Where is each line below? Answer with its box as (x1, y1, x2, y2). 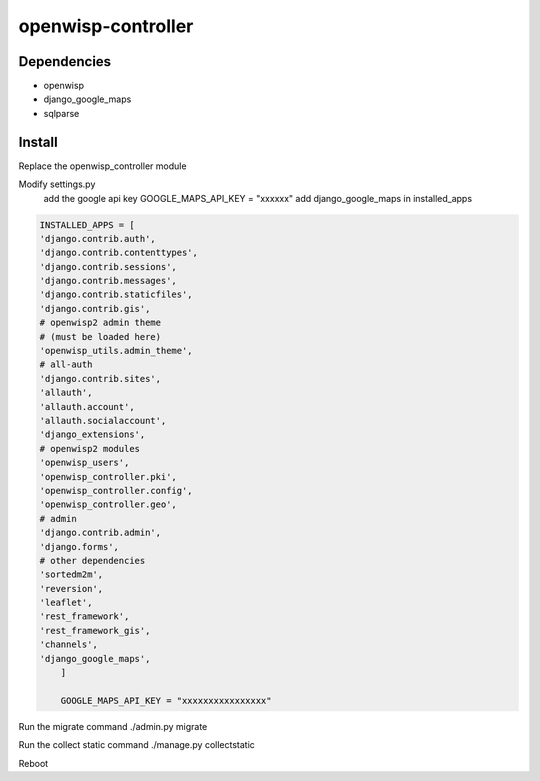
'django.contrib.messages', (39, 275, 177, 287)
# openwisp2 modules (39, 443, 140, 454)
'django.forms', (39, 541, 120, 552)
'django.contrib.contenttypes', (39, 247, 199, 259)
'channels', (39, 639, 99, 650)
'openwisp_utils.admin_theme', (39, 345, 194, 357)
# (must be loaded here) (39, 331, 162, 342)
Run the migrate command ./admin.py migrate (18, 720, 208, 732)
